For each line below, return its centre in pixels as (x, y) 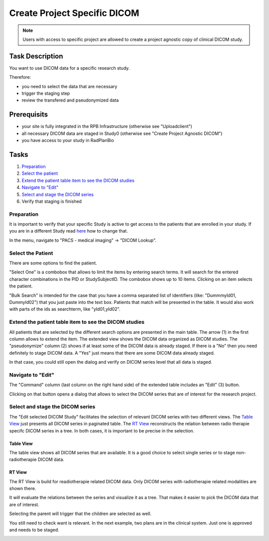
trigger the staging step (46, 93)
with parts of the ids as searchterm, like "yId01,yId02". (65, 309)
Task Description (36, 56)
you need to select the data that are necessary (69, 86)
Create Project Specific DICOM (74, 13)
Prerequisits (29, 115)
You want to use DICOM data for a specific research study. (69, 68)
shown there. (23, 489)
